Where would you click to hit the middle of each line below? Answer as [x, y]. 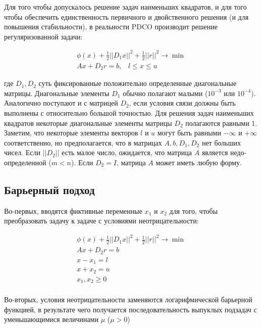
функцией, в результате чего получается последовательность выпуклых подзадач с [130, 309]
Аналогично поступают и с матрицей [61, 103]
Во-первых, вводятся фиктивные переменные [73, 210]
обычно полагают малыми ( [165, 93]
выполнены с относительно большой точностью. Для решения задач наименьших [129, 113]
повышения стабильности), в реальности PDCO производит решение [111, 27]
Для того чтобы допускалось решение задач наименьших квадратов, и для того [125, 7]
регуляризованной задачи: [43, 36]
